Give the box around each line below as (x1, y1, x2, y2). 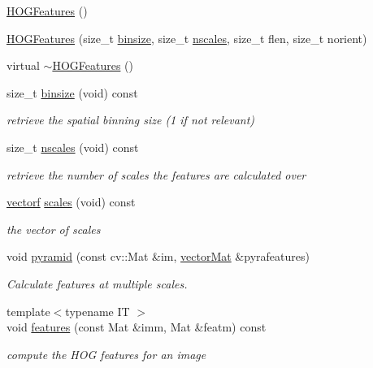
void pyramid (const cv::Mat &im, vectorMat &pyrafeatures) (7, 248, 310, 265)
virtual (7, 57, 40, 74)
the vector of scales (7, 220, 101, 237)
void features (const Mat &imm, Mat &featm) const (7, 318, 267, 336)
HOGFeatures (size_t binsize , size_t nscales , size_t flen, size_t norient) (7, 29, 367, 46)
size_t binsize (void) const (7, 84, 138, 101)
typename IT (65, 302, 130, 319)
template (7, 302, 50, 319)
